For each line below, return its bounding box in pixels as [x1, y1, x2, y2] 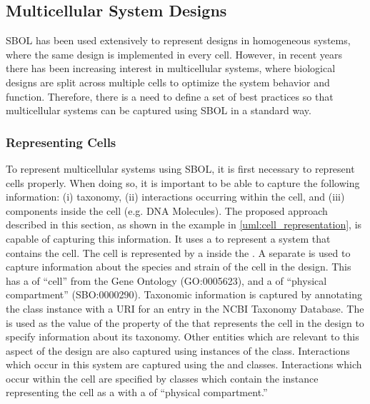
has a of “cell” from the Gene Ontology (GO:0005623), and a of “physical [6, 273, 327, 288]
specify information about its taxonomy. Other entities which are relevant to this [6, 329, 359, 344]
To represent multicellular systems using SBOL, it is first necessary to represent [6, 161, 355, 176]
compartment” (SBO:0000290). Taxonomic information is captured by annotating [6, 287, 362, 302]
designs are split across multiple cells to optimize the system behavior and [6, 74, 330, 89]
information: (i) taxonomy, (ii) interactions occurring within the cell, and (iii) [6, 189, 345, 204]
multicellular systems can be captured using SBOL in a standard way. [6, 103, 311, 118]
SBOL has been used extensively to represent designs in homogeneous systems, [6, 33, 351, 48]
